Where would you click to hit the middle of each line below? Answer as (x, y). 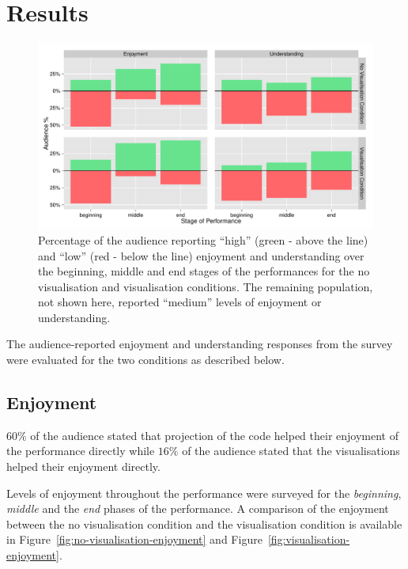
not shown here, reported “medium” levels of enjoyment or (180, 302)
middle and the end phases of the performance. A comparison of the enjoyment (198, 508)
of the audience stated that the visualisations (291, 451)
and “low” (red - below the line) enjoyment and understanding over (201, 255)
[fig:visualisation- (309, 539)
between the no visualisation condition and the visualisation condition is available (204, 523)
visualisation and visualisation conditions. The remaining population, (206, 286)
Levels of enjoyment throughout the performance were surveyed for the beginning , (204, 493)
